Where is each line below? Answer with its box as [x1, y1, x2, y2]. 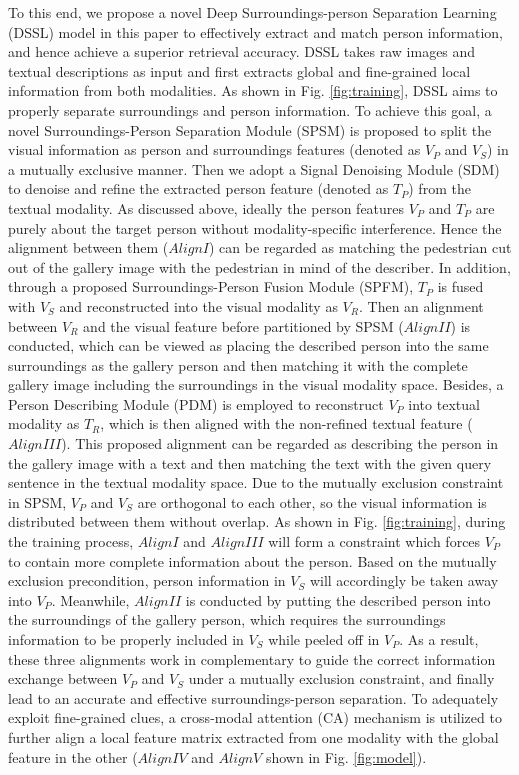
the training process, [8, 531, 134, 552]
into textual [408, 393, 480, 414]
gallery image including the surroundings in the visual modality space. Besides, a [8, 374, 504, 395]
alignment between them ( [8, 237, 169, 258]
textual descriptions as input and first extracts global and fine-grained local [8, 60, 471, 81]
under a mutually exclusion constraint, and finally [188, 668, 495, 689]
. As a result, [399, 629, 479, 649]
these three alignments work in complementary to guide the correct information [8, 648, 496, 669]
